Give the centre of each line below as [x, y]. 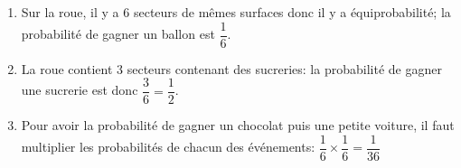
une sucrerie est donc [80, 90]
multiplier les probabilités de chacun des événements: [168, 147]
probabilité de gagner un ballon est [118, 34]
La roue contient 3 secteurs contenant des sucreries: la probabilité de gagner [231, 68]
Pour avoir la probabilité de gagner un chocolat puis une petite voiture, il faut [238, 125]
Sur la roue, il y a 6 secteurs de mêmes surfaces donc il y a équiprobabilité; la [236, 12]
